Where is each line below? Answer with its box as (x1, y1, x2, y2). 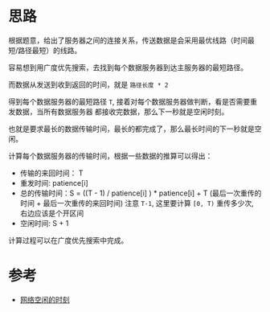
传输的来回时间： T (19, 168, 84, 178)
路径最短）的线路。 (18, 45, 82, 55)
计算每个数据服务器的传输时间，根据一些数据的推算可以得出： (8, 150, 213, 161)
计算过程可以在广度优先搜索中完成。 (8, 235, 129, 245)
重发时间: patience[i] (19, 178, 88, 187)
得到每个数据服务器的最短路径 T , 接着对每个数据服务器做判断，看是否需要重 (8, 96, 258, 106)
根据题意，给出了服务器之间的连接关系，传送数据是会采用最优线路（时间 (8, 35, 247, 45)
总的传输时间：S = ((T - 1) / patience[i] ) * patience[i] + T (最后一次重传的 (19, 188, 262, 198)
